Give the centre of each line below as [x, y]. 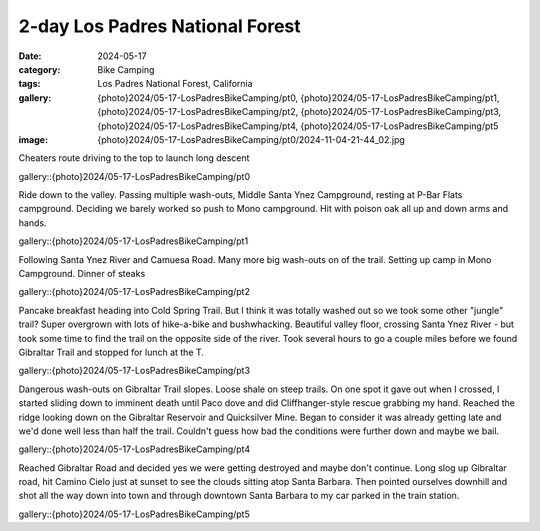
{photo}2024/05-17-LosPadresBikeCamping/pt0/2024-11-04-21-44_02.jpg [251, 139]
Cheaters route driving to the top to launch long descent [134, 158]
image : [33, 139]
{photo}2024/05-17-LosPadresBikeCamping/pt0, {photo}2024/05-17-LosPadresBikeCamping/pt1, [298, 97]
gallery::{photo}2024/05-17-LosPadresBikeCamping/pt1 [133, 241]
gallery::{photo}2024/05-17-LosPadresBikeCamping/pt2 [134, 292]
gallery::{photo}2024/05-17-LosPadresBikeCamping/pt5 [134, 514]
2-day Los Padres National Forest [160, 26]
